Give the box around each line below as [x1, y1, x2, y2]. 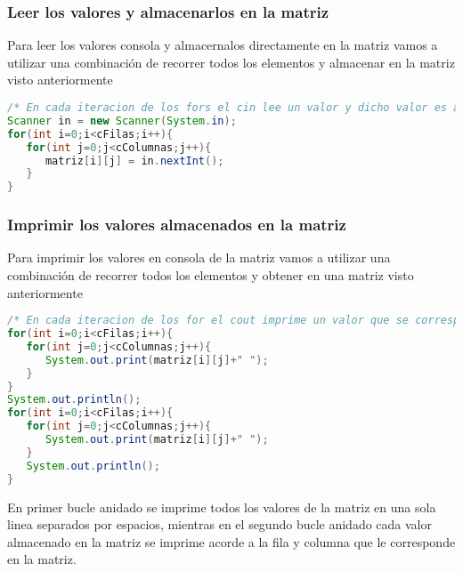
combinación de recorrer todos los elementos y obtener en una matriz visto [7, 265, 414, 284]
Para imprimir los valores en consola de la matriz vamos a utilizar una [7, 248, 391, 267]
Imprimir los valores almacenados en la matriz [7, 213, 346, 236]
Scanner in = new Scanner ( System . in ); [7, 114, 237, 127]
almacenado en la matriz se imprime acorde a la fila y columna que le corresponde [7, 532, 456, 551]
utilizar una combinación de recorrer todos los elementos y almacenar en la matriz [7, 52, 455, 71]
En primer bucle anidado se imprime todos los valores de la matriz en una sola [7, 497, 436, 516]
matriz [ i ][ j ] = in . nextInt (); [45, 154, 224, 167]
